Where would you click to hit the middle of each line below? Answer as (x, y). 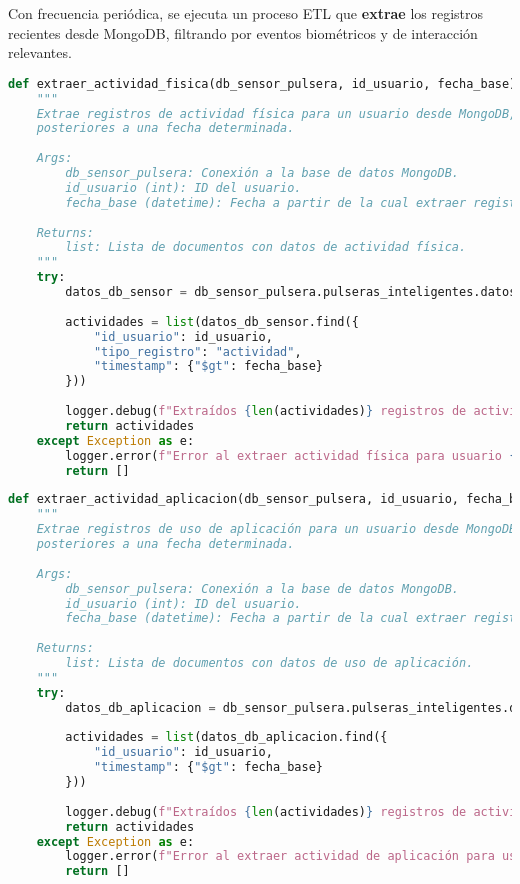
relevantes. (40, 52)
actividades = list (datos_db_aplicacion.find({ (226, 737)
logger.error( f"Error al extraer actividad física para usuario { (291, 455)
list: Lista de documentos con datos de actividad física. (266, 247)
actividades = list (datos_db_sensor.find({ (212, 321)
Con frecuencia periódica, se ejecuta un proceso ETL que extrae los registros (246, 13)
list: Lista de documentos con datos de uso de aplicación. (269, 663)
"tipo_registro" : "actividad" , (197, 351)
